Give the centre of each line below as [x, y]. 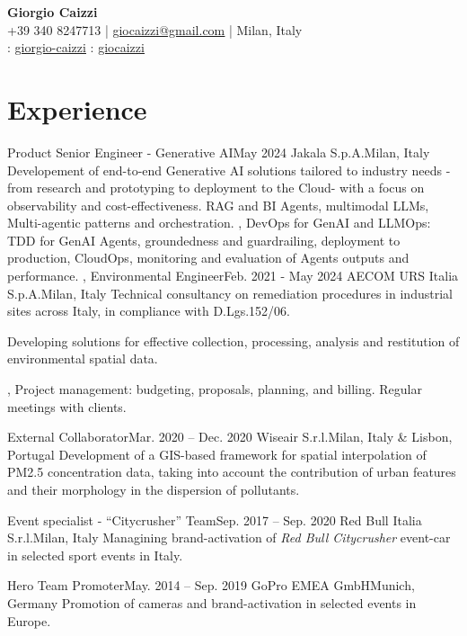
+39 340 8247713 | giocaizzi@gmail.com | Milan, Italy [155, 29]
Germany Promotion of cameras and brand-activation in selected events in [212, 602]
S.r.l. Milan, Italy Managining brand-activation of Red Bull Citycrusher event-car [229, 537]
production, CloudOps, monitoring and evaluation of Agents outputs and [208, 258]
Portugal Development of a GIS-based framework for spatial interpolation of [217, 454]
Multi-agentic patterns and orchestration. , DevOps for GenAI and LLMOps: [219, 223]
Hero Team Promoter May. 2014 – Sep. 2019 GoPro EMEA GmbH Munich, [211, 585]
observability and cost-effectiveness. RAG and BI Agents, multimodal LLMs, [218, 205]
